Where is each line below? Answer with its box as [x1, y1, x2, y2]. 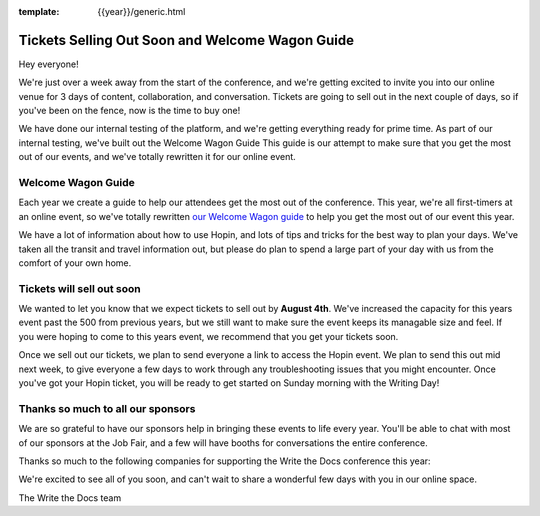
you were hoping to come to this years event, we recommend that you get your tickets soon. [18, 330, 399, 342]
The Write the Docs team [18, 491, 122, 504]
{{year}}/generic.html [97, 6, 186, 17]
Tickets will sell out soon [18, 281, 141, 295]
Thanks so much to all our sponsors [18, 401, 196, 415]
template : [18, 6, 60, 17]
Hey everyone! [18, 58, 79, 70]
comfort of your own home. [18, 256, 132, 269]
